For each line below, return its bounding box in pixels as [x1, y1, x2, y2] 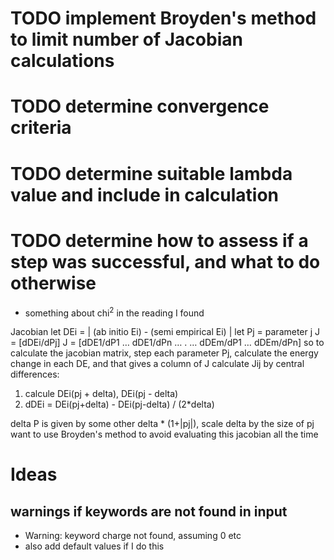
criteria [10, 117, 72, 139]
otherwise [10, 272, 97, 294]
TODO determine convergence [10, 95, 270, 118]
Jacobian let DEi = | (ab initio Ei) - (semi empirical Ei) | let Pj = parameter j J [10, 326, 321, 338]
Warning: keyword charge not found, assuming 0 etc [24, 530, 242, 542]
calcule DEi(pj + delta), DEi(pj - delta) [24, 388, 179, 400]
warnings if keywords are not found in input [10, 503, 288, 520]
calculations [10, 50, 115, 72]
